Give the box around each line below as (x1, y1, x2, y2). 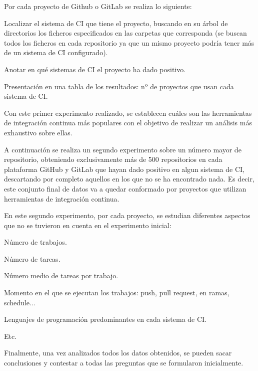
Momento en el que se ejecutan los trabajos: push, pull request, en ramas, (4, 287, 229, 298)
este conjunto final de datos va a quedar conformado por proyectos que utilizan (4, 183, 246, 194)
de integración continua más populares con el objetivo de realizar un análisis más (4, 117, 252, 128)
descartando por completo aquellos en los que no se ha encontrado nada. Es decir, (4, 173, 254, 184)
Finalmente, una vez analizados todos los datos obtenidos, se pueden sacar (4, 347, 232, 358)
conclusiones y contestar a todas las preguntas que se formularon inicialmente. (4, 357, 243, 368)
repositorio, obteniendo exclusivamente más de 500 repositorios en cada (4, 154, 222, 164)
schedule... (4, 297, 35, 307)
